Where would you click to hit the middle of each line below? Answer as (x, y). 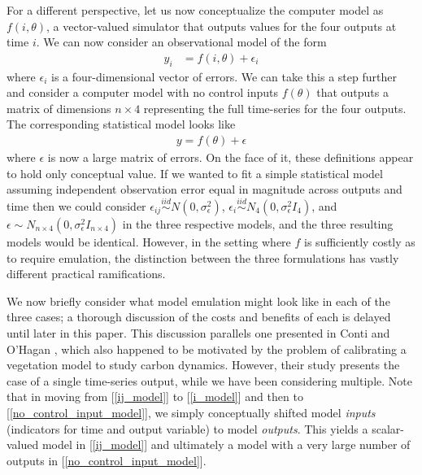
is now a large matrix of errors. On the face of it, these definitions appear (231, 157)
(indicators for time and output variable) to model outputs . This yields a (187, 428)
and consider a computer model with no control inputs (142, 92)
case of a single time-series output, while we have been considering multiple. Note (209, 380)
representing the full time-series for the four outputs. (275, 108)
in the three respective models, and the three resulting (258, 224)
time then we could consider (76, 206)
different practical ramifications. (86, 274)
